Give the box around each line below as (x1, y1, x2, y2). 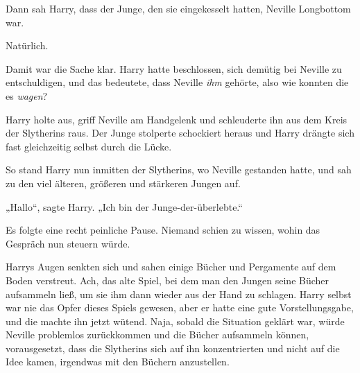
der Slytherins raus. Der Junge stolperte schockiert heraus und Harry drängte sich (6, 125, 354, 140)
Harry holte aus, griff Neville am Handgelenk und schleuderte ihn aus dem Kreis (6, 112, 348, 126)
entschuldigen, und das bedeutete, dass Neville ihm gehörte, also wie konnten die (6, 75, 349, 89)
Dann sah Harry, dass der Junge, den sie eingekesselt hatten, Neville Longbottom (6, 1, 351, 15)
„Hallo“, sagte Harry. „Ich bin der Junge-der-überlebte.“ (6, 199, 243, 214)
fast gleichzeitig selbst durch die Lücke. (6, 139, 172, 153)
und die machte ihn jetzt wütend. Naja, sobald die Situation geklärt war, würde (6, 313, 345, 328)
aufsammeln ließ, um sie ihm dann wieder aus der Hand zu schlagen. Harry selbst (6, 286, 352, 301)
